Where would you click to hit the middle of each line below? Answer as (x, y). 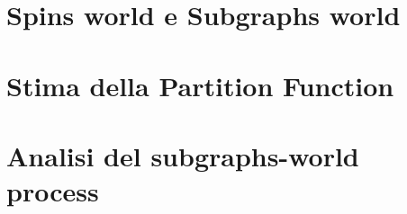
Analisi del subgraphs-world (183, 155)
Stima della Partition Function (200, 85)
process (53, 191)
